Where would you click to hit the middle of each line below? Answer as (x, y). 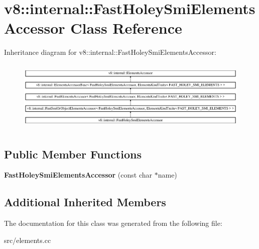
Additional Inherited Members (85, 202)
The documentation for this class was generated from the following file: (113, 223)
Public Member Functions (73, 154)
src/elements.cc (28, 240)
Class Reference (126, 28)
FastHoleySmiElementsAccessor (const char (78, 175)
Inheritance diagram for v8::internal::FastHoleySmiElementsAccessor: (110, 52)
